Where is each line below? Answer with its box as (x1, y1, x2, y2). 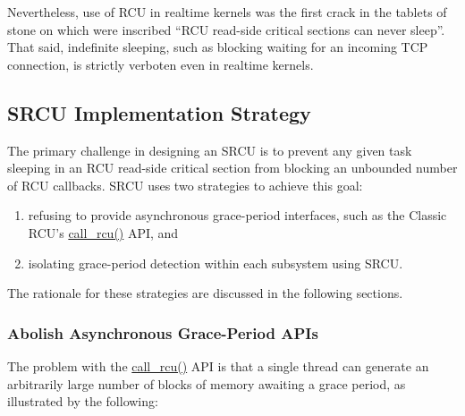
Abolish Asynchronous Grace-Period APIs (7, 321, 318, 344)
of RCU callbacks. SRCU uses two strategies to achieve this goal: (7, 175, 363, 194)
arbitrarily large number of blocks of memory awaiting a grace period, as (7, 374, 406, 393)
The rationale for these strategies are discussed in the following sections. (7, 284, 403, 302)
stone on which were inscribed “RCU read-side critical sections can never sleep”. (7, 20, 445, 38)
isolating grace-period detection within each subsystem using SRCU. (28, 253, 403, 272)
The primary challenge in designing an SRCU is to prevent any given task (7, 140, 412, 159)
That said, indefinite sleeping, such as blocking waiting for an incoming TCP (7, 38, 428, 56)
